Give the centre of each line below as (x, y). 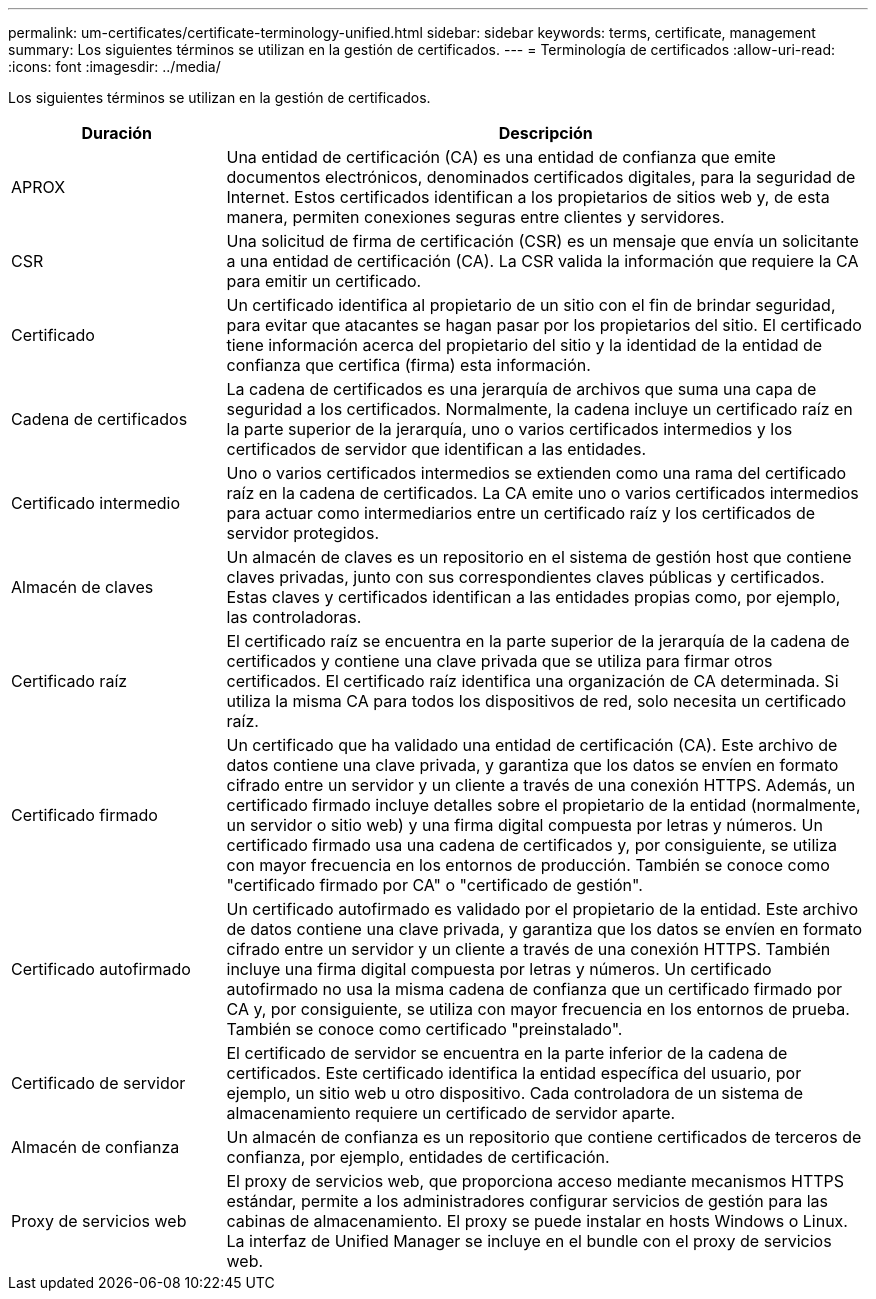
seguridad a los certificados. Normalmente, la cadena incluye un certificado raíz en (539, 409)
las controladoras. (294, 617)
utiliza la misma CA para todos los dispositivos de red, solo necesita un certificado (536, 701)
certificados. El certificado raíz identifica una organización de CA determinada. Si (532, 681)
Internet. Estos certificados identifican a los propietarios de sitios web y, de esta (528, 197)
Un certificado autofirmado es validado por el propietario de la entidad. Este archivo (542, 909)
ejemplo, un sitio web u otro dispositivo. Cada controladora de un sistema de (515, 1093)
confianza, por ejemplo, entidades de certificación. (418, 1157)
